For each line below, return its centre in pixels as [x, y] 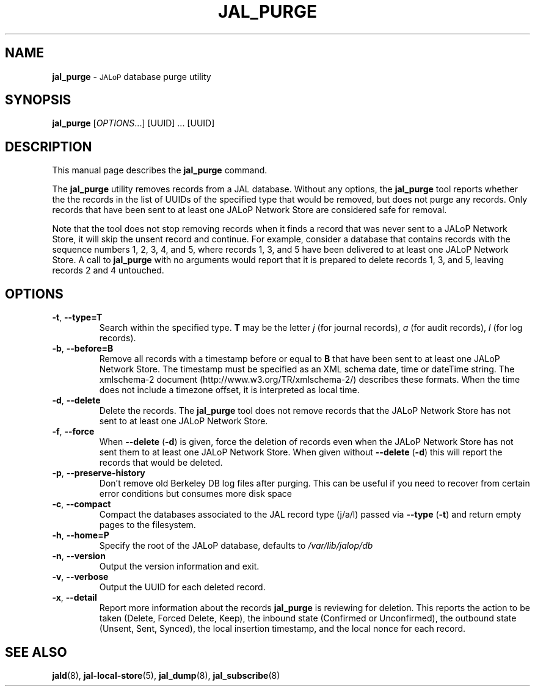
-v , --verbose [80, 577]
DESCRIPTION [49, 147]
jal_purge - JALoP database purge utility [132, 76]
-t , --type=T [77, 317]
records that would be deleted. [161, 463]
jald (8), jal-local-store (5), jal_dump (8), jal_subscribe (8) [166, 675]
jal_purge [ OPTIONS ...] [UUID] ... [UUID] [133, 123]
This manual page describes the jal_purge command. [160, 170]
